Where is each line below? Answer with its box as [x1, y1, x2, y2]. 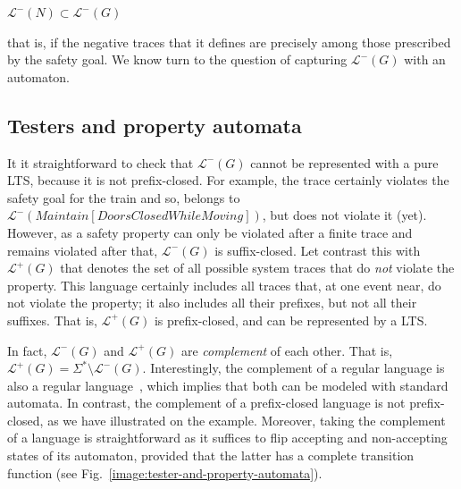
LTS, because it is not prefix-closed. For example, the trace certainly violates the [7, 171, 449, 190]
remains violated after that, [7, 240, 158, 259]
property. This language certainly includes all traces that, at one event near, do [7, 275, 441, 294]
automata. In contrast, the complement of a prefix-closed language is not [7, 393, 406, 412]
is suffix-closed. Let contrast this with [214, 240, 421, 259]
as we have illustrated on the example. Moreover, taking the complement [47, 410, 446, 429]
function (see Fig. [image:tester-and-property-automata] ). [7, 463, 323, 482]
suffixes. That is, [7, 310, 97, 329]
